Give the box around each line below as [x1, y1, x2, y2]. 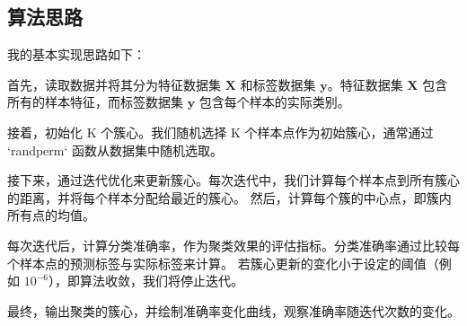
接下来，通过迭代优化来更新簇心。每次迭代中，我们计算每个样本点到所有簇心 [7, 171, 460, 189]
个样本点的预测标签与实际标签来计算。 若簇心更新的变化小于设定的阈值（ [7, 253, 439, 272]
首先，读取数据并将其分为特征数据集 [7, 75, 221, 93]
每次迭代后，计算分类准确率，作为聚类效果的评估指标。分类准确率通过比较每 [7, 235, 460, 254]
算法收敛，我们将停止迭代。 [79, 271, 243, 290]
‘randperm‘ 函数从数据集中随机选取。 [7, 140, 224, 159]
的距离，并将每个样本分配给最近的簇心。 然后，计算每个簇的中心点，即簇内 [7, 188, 452, 207]
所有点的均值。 [7, 206, 95, 225]
